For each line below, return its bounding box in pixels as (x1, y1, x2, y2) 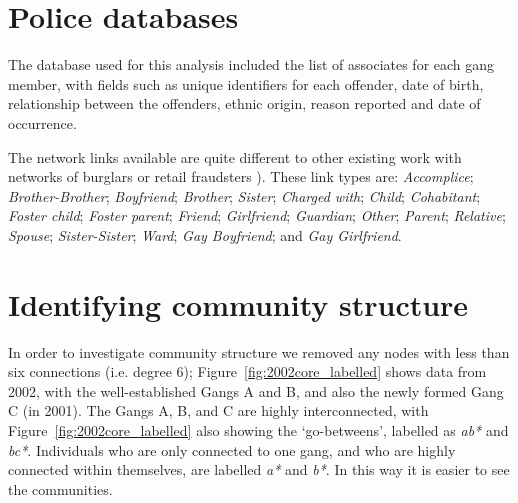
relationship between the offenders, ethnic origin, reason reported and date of (8, 93, 481, 114)
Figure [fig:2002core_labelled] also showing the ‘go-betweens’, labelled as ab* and (8, 419, 509, 440)
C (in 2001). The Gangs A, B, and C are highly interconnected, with (8, 400, 429, 421)
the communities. (8, 478, 113, 499)
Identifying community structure (8, 283, 469, 324)
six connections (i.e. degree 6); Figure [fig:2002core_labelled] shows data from (8, 361, 487, 382)
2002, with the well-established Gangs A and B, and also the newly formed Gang (8, 380, 504, 401)
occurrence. (8, 112, 77, 133)
